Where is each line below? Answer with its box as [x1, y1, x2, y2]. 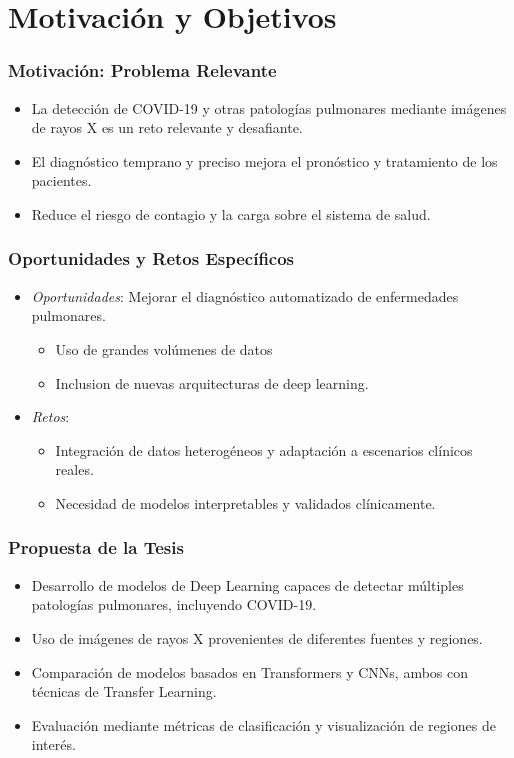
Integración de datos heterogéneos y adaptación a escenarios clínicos [55, 439, 473, 460]
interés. [31, 734, 76, 755]
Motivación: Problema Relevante [8, 58, 277, 83]
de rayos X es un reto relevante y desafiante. [31, 117, 303, 138]
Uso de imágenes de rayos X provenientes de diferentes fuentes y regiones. [31, 627, 483, 648]
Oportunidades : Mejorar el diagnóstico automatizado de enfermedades [31, 285, 459, 306]
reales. [55, 459, 94, 480]
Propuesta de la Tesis [8, 535, 184, 560]
